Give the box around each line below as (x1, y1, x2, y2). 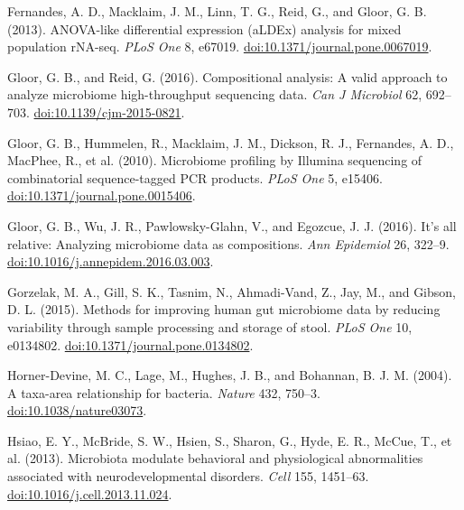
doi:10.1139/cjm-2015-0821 (33, 102, 181, 121)
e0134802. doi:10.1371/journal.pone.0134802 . (7, 335, 254, 354)
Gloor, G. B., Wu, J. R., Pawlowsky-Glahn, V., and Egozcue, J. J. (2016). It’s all (7, 216, 457, 235)
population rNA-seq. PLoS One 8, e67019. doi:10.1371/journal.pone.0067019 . (7, 37, 432, 56)
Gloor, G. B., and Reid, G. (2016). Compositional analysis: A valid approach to (7, 67, 448, 86)
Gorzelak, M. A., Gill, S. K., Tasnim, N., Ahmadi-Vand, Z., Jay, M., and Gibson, (7, 282, 456, 301)
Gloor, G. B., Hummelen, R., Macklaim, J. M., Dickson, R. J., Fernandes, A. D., (7, 133, 454, 152)
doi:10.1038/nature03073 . (7, 401, 147, 420)
